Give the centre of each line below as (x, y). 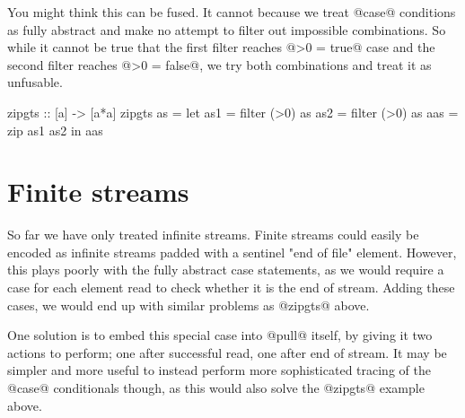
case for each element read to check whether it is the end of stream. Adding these (231, 287)
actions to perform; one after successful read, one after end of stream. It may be (227, 352)
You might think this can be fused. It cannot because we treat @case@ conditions (232, 12)
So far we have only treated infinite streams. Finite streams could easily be (213, 235)
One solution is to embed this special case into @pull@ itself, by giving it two (220, 335)
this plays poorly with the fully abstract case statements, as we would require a (226, 270)
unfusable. (35, 82)
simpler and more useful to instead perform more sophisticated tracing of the (219, 370)
